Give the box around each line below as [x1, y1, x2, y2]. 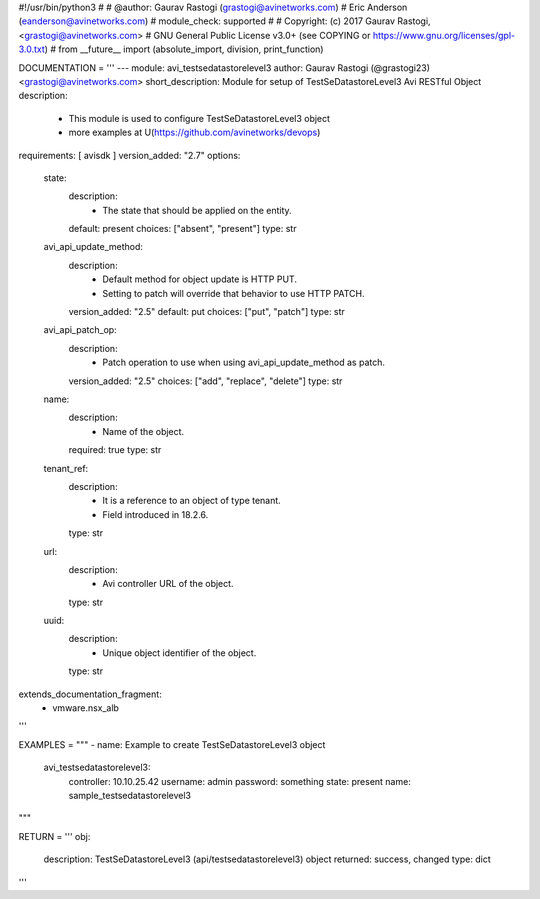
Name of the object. [102, 425, 185, 437]
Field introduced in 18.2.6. [102, 508, 209, 520]
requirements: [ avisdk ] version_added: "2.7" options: [18, 149, 241, 161]
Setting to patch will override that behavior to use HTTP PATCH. [102, 287, 365, 299]
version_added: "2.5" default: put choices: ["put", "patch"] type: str [68, 306, 345, 318]
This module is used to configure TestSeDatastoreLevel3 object [68, 112, 330, 124]
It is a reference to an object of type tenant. [102, 495, 282, 507]
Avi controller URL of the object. [102, 578, 234, 590]
